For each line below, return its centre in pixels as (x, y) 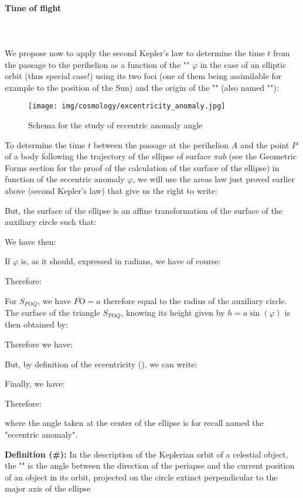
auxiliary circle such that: (51, 222)
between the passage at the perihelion (161, 144)
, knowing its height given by (173, 312)
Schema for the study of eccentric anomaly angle (115, 125)
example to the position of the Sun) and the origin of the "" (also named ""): (142, 87)
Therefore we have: (39, 344)
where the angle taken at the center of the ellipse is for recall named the (134, 423)
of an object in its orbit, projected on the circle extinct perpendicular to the (141, 477)
